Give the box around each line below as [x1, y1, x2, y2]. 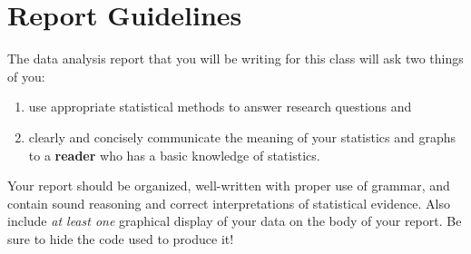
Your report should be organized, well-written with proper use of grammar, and [7, 176, 450, 195]
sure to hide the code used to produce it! [7, 229, 234, 248]
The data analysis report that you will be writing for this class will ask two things [7, 49, 464, 68]
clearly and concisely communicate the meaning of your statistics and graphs [28, 127, 456, 146]
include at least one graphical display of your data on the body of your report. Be [7, 211, 462, 230]
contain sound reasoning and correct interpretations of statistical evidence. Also [7, 193, 450, 212]
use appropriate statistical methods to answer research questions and [28, 97, 412, 116]
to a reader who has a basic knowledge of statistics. [28, 145, 320, 164]
